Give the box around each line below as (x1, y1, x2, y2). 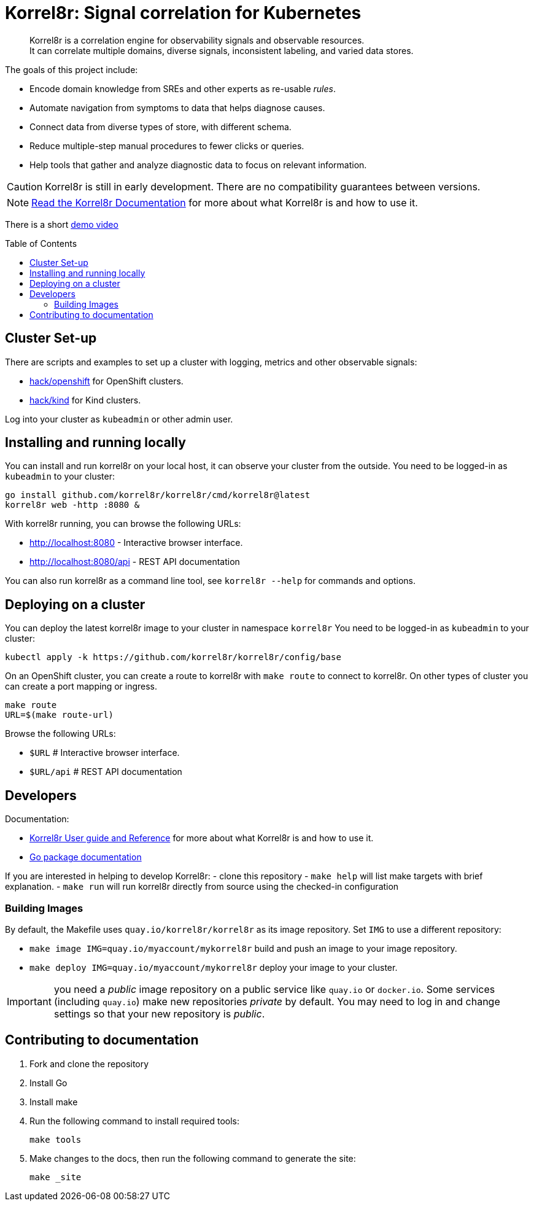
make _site (29, 1172, 82, 1182)
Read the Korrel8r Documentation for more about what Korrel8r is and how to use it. (31, 196, 418, 209)
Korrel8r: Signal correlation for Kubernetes (5, 2, 362, 23)
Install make (29, 1096, 78, 1107)
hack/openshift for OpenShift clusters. (29, 375, 184, 386)
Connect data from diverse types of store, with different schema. (29, 121, 292, 132)
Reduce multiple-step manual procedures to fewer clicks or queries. (29, 140, 304, 151)
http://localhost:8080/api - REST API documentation (29, 556, 240, 567)
